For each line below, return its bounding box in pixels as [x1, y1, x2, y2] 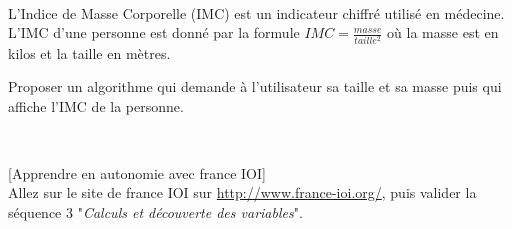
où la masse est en [387, 22, 499, 43]
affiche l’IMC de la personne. [8, 95, 184, 116]
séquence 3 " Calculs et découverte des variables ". [8, 202, 303, 223]
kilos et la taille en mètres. [8, 42, 171, 63]
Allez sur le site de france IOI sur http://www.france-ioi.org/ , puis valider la [8, 182, 477, 203]
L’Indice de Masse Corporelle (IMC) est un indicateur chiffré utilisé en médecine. [8, 2, 505, 23]
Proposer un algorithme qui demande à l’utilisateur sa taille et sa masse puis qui [8, 76, 502, 97]
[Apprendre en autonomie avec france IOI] [8, 162, 266, 183]
